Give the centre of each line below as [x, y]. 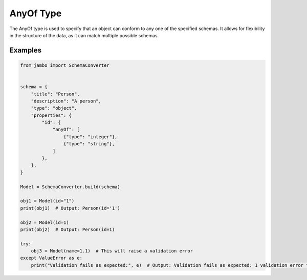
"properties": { [51, 115]
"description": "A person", [66, 101]
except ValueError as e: [51, 258]
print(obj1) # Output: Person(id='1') [70, 208]
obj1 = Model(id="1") [47, 201]
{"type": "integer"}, [90, 137]
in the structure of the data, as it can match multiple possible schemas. [84, 35]
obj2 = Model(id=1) [45, 222]
